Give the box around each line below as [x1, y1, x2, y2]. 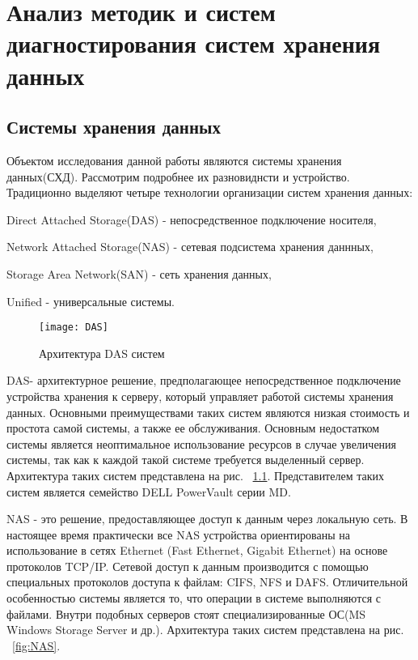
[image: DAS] [39, 321, 108, 334]
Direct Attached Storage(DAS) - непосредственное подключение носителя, [6, 211, 377, 228]
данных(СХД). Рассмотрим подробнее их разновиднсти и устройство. [6, 168, 350, 185]
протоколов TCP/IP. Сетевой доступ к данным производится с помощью [6, 557, 369, 574]
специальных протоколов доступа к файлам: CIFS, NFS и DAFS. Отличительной [6, 573, 408, 590]
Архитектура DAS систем [39, 344, 165, 361]
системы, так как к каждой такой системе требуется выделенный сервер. [6, 451, 365, 468]
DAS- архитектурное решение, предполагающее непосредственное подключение [6, 372, 401, 389]
